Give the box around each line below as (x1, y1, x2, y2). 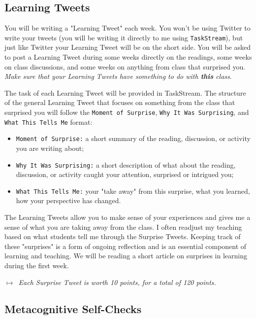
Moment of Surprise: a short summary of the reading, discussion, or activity (16, 133, 251, 143)
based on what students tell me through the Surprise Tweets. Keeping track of (4, 231, 241, 242)
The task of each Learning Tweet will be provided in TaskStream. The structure (4, 87, 246, 98)
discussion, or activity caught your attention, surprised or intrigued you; (16, 169, 234, 179)
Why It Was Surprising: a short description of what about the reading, (16, 159, 236, 170)
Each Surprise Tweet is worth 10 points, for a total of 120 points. (18, 277, 216, 287)
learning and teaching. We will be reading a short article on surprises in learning (4, 250, 247, 261)
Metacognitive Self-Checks (4, 301, 142, 316)
